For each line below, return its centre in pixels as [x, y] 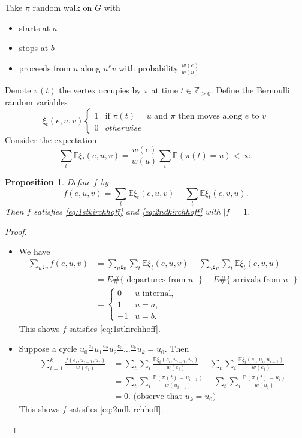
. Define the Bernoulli [250, 90]
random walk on [62, 7]
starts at [34, 27]
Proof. [16, 231]
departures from [156, 280]
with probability [149, 68]
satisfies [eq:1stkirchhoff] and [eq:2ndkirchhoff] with [127, 211]
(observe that [158, 397]
